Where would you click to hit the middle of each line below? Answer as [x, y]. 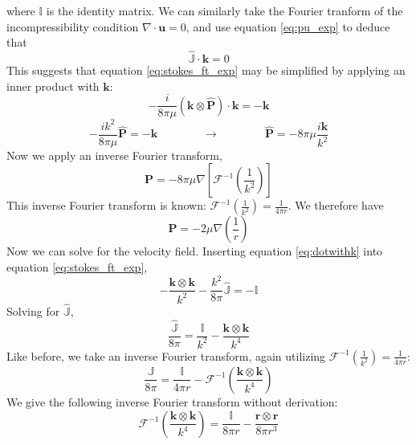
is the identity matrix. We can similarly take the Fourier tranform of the [224, 10]
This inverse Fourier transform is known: [106, 205]
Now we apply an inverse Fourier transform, [114, 155]
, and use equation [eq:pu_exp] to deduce [288, 26]
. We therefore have [336, 205]
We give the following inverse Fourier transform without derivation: [172, 401]
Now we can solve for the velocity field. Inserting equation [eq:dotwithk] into [195, 251]
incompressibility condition [73, 26]
